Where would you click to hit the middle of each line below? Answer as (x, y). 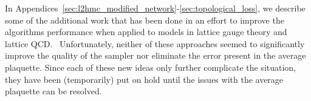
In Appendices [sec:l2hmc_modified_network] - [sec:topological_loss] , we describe (155, 8)
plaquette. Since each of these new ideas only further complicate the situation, (151, 67)
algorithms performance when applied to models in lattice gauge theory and (146, 32)
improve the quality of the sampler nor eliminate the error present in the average (155, 55)
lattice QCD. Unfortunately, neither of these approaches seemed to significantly (155, 43)
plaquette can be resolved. (53, 91)
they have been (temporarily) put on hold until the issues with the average (144, 79)
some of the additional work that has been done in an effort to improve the (145, 20)
